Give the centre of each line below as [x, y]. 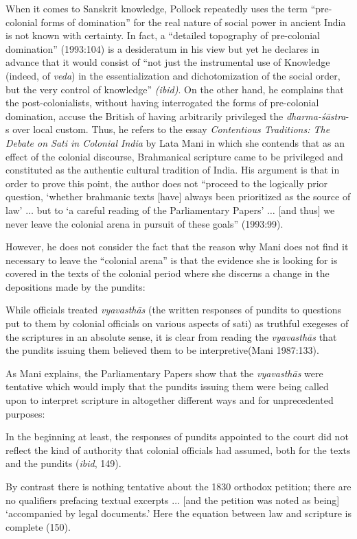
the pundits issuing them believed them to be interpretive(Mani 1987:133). [162, 350]
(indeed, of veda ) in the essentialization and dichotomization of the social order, [173, 75]
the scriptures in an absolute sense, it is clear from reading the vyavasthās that [171, 336]
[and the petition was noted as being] [261, 500]
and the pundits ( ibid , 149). [64, 463]
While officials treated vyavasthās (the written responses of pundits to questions [173, 310]
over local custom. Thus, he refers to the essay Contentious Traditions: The [171, 129]
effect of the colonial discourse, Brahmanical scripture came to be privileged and [174, 156]
